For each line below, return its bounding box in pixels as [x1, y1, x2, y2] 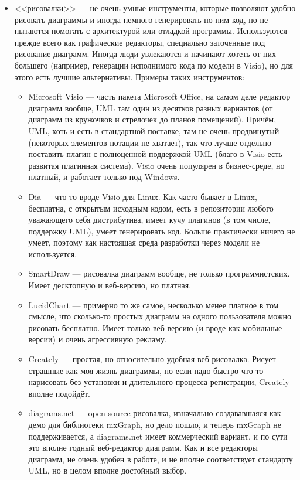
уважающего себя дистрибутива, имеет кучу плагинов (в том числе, [28, 213, 271, 226]
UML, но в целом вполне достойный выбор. [28, 464, 187, 476]
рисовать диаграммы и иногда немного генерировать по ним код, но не [14, 13, 268, 25]
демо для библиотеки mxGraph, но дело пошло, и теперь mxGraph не [28, 418, 281, 430]
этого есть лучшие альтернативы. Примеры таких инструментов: [14, 70, 245, 83]
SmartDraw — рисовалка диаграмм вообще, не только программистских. [28, 267, 290, 280]
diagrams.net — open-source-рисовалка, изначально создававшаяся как [28, 407, 281, 419]
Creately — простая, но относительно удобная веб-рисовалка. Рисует [28, 353, 276, 365]
